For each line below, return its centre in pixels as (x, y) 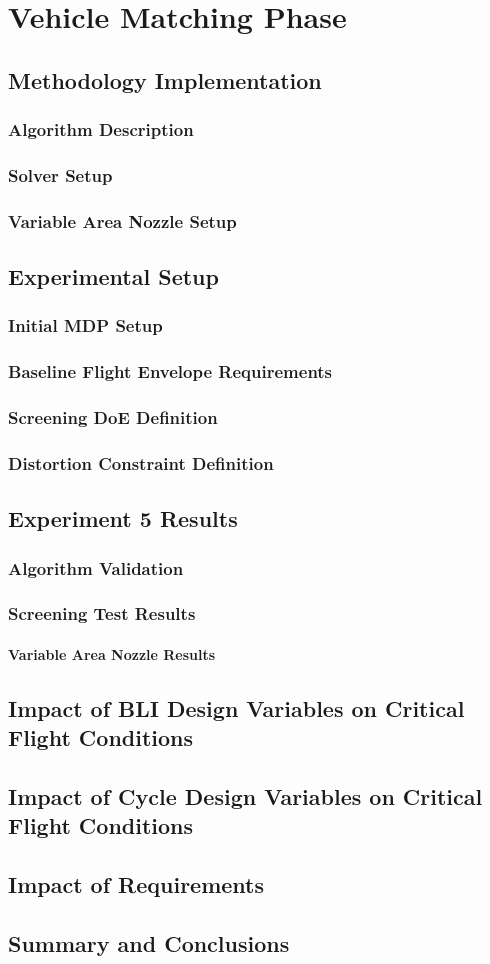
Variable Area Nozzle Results (112, 653)
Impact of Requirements (136, 884)
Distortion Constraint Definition (141, 462)
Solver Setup (60, 174)
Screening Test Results (102, 613)
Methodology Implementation (165, 79)
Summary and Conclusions (149, 943)
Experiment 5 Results (123, 518)
